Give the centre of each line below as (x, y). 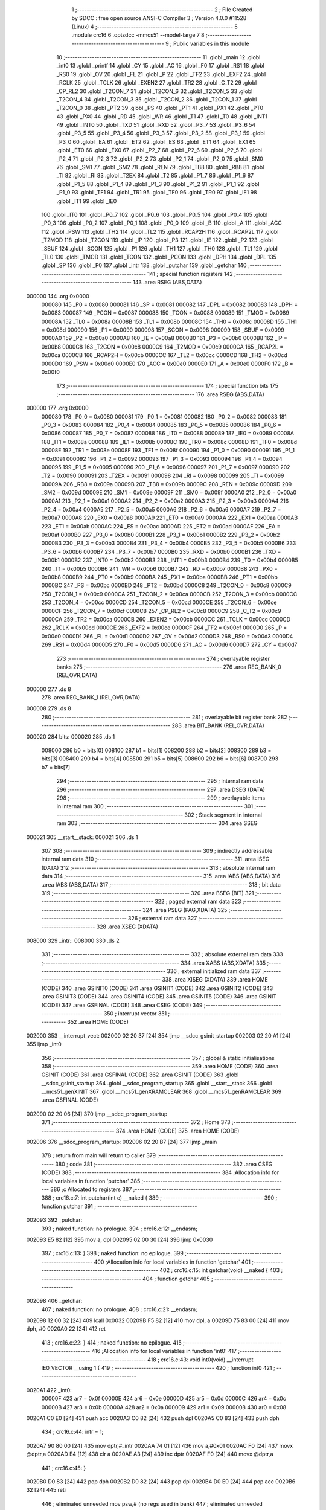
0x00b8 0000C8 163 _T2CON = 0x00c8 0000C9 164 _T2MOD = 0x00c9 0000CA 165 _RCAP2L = (162, 347)
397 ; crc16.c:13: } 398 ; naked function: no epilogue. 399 (112, 1253)
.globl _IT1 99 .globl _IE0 (87, 201)
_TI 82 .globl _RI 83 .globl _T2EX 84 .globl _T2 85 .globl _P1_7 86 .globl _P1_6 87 (155, 176)
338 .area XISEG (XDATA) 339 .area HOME (215, 980)
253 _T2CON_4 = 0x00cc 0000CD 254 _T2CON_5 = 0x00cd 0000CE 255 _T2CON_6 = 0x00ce (159, 602)
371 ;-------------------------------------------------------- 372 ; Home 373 (136, 1122)
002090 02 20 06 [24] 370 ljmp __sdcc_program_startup (97, 1114)
